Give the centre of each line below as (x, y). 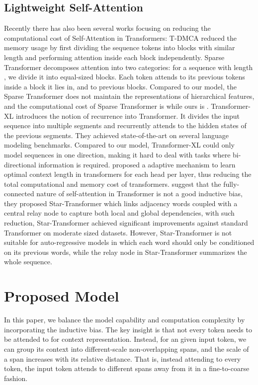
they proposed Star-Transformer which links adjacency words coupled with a (121, 203)
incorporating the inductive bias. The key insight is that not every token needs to (128, 329)
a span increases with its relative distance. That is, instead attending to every (123, 358)
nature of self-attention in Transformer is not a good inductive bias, (139, 193)
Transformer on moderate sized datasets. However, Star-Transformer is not (118, 232)
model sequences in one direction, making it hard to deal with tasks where (117, 154)
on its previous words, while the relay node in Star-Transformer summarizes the (126, 252)
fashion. (16, 378)
